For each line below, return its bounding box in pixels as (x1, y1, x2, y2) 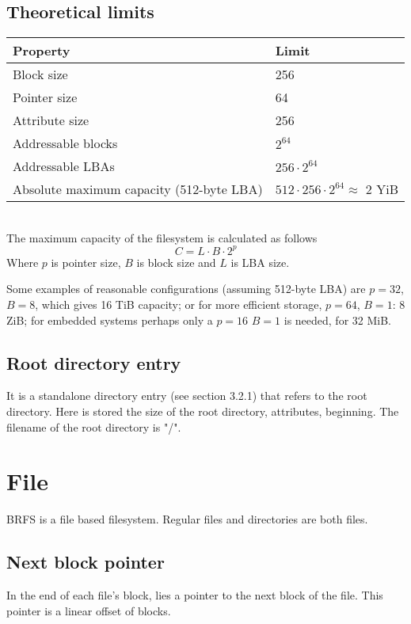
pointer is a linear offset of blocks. (6, 602, 171, 618)
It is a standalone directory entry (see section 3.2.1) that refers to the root (6, 387, 367, 404)
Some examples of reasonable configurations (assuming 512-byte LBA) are (6, 280, 366, 297)
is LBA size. (230, 253, 290, 270)
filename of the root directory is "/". (6, 418, 181, 435)
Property (13, 41, 70, 60)
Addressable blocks (13, 134, 118, 153)
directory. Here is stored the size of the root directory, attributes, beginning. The (6, 403, 399, 420)
